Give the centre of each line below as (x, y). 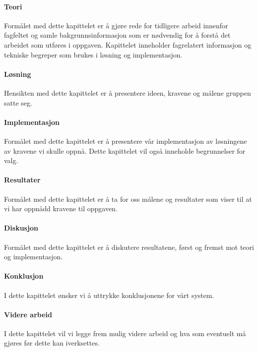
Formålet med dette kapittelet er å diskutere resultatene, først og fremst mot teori (129, 247)
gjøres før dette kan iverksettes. (52, 343)
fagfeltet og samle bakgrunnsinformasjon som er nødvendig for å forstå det (117, 35)
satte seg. (18, 102)
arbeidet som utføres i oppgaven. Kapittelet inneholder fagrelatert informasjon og (128, 44)
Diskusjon (21, 228)
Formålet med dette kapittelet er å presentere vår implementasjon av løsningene (126, 141)
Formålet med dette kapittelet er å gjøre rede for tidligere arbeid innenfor (116, 25)
